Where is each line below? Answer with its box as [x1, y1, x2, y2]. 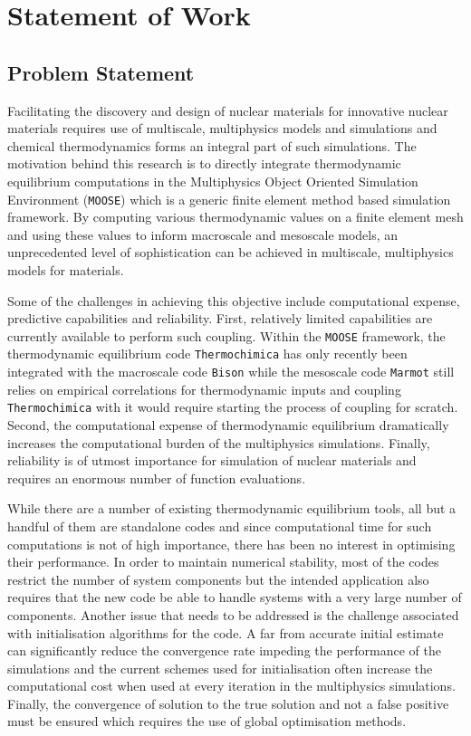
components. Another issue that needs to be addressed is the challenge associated [7, 605, 459, 624]
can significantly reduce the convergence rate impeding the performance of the [7, 641, 441, 660]
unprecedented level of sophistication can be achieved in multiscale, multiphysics [7, 243, 454, 262]
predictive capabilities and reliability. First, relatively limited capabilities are [7, 309, 433, 328]
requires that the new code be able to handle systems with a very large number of [7, 588, 462, 607]
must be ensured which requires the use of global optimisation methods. [7, 712, 407, 731]
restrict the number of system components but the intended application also [7, 569, 429, 588]
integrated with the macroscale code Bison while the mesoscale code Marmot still [7, 362, 455, 381]
